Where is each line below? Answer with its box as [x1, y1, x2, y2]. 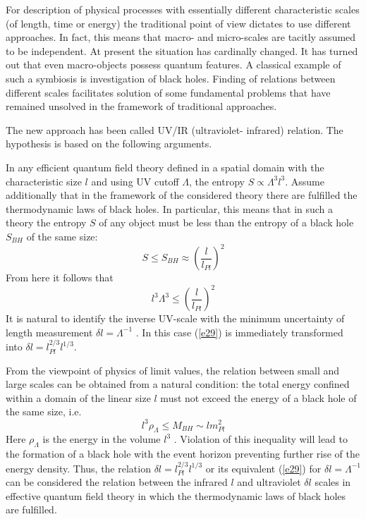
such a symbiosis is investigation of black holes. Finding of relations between [6, 71, 336, 85]
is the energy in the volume [42, 432, 161, 446]
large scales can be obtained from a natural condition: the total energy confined [6, 377, 350, 391]
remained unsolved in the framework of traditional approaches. [6, 99, 277, 114]
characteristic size [6, 173, 82, 188]
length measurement [6, 324, 93, 339]
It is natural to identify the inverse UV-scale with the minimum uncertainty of [6, 311, 345, 326]
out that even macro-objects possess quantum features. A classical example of [6, 57, 341, 72]
